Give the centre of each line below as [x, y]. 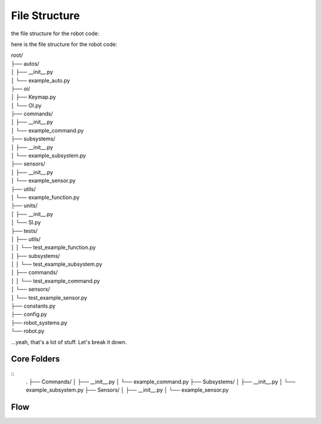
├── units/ [24, 205]
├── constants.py [33, 306]
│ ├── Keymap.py [33, 97]
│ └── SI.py [26, 222]
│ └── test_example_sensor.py [49, 297]
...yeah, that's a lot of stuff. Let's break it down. [69, 342]
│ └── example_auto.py [41, 80]
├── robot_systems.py [39, 322]
